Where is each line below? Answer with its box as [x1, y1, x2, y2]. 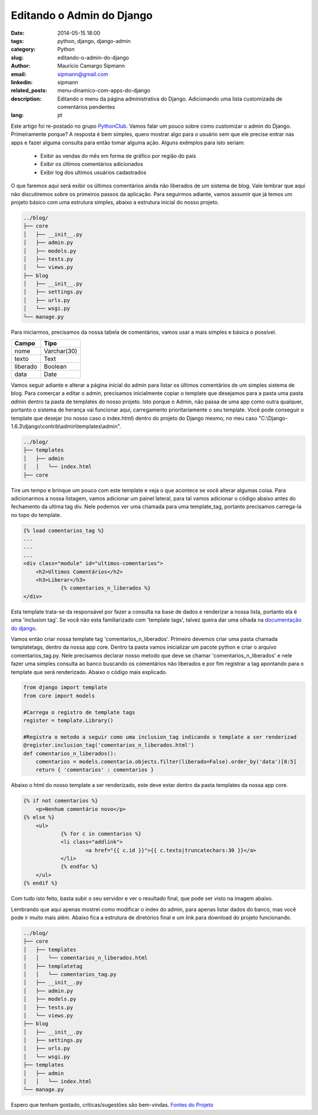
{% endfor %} [60, 863, 98, 870]
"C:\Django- [258, 414, 288, 422]
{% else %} [23, 814, 55, 821]
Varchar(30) [44, 347, 78, 356]
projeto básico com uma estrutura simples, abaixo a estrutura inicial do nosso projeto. [11, 198, 219, 205]
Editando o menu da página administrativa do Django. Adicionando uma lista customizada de [57, 95, 283, 102]
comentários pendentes [57, 104, 115, 111]
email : [11, 71, 26, 78]
